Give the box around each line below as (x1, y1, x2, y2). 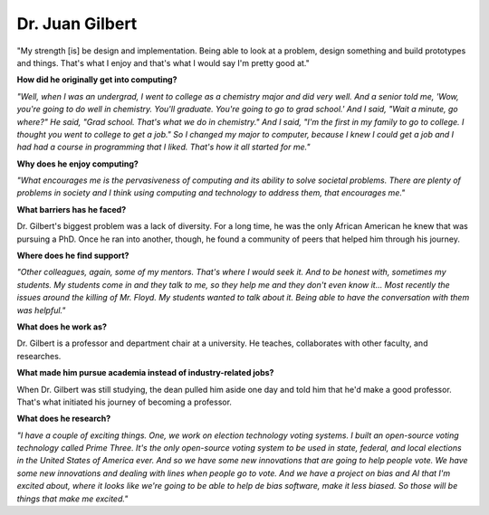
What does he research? (16, 413, 111, 424)
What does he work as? (16, 321, 108, 332)
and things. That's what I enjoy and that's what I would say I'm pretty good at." (16, 57, 310, 68)
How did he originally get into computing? (16, 74, 177, 85)
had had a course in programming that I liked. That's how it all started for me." (16, 141, 311, 153)
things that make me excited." (16, 493, 129, 504)
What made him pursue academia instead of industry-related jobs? (16, 367, 274, 378)
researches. (16, 350, 62, 361)
